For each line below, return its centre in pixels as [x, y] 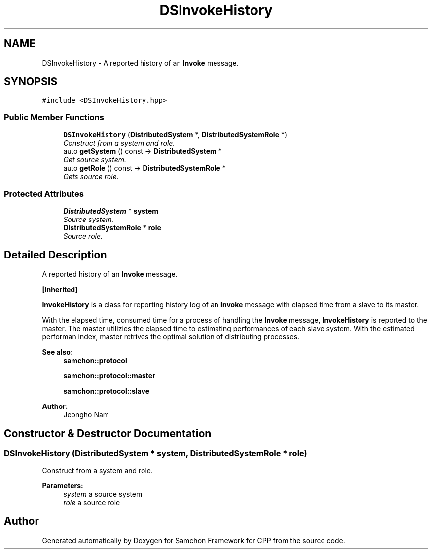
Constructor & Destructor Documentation [108, 434]
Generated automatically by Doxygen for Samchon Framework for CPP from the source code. [194, 540]
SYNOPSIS [31, 82]
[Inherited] [60, 289]
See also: [57, 352]
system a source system [103, 494]
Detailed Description [55, 255]
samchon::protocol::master [109, 375]
